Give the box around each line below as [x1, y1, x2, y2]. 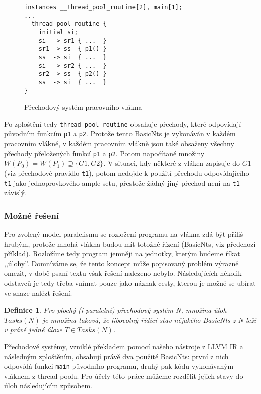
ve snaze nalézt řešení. [4, 287, 72, 298]
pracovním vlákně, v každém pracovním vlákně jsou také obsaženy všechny [4, 138, 234, 149]
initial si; [38, 28, 78, 36]
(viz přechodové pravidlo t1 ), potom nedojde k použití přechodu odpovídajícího [4, 167, 249, 178]
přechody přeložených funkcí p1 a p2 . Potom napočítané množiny [4, 148, 205, 158]
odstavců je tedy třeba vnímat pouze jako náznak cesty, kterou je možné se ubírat [4, 278, 256, 288]
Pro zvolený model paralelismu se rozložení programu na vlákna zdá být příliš [4, 229, 243, 239]
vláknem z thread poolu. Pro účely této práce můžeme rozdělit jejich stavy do [4, 370, 243, 381]
